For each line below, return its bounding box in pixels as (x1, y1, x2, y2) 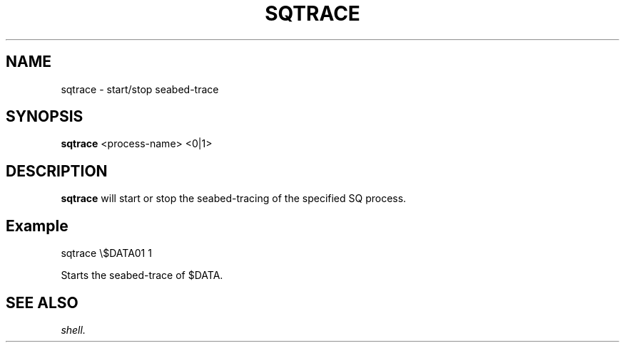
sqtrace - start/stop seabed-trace (61, 83, 219, 95)
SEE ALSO (6, 293, 78, 312)
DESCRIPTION (6, 162, 108, 180)
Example (6, 216, 68, 235)
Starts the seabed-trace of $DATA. (61, 269, 223, 282)
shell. (61, 323, 86, 336)
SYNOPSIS (6, 107, 83, 126)
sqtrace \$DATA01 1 (61, 247, 152, 260)
